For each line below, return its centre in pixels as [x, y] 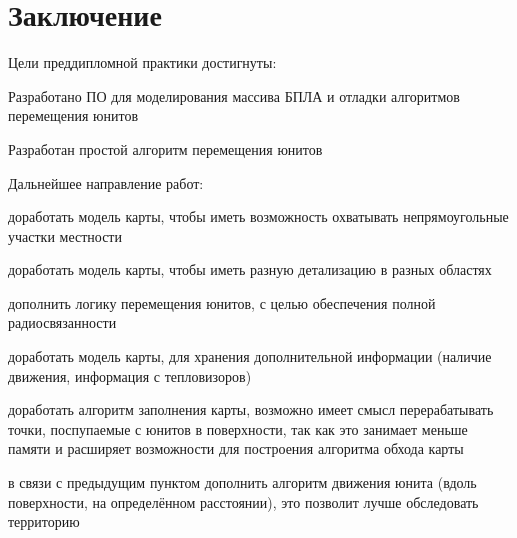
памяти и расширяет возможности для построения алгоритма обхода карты [236, 448]
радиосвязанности [62, 322]
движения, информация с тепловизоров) [130, 375]
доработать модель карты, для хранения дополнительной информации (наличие [250, 356]
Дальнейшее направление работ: [106, 182]
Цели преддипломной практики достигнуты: [142, 62]
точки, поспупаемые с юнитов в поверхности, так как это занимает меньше [238, 428]
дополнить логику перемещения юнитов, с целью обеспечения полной [222, 302]
